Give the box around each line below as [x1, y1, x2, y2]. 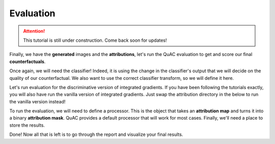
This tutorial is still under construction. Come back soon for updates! [23, 37, 168, 43]
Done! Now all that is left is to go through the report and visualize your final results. [9, 131, 183, 137]
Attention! [23, 28, 45, 34]
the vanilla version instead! [9, 98, 66, 104]
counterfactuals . [9, 59, 46, 65]
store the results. [9, 122, 45, 128]
